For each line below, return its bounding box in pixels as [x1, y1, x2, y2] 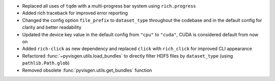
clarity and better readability [22, 24, 81, 31]
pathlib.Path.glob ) [22, 60, 70, 66]
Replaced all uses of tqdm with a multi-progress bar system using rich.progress [22, 3, 196, 9]
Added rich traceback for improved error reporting [22, 10, 128, 16]
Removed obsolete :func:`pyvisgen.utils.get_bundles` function [22, 67, 152, 73]
